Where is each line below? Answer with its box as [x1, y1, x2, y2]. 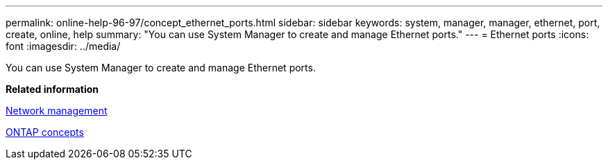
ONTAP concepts [6, 126, 84, 138]
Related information [6, 83, 99, 95]
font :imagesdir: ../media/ [6, 40, 121, 52]
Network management [6, 105, 108, 116]
